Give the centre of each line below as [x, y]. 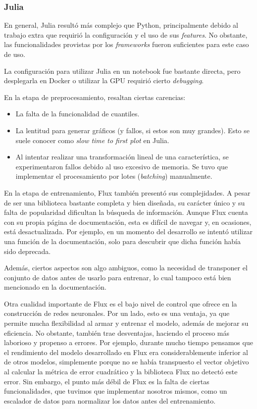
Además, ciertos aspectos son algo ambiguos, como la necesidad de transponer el [126, 268]
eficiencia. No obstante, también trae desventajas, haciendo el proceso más [117, 332]
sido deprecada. [27, 251]
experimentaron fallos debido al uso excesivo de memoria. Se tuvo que [122, 166]
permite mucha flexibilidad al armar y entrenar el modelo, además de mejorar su [126, 323]
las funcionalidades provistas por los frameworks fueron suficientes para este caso [127, 44]
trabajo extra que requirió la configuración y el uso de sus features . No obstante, [126, 34]
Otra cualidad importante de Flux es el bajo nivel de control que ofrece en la [121, 303]
